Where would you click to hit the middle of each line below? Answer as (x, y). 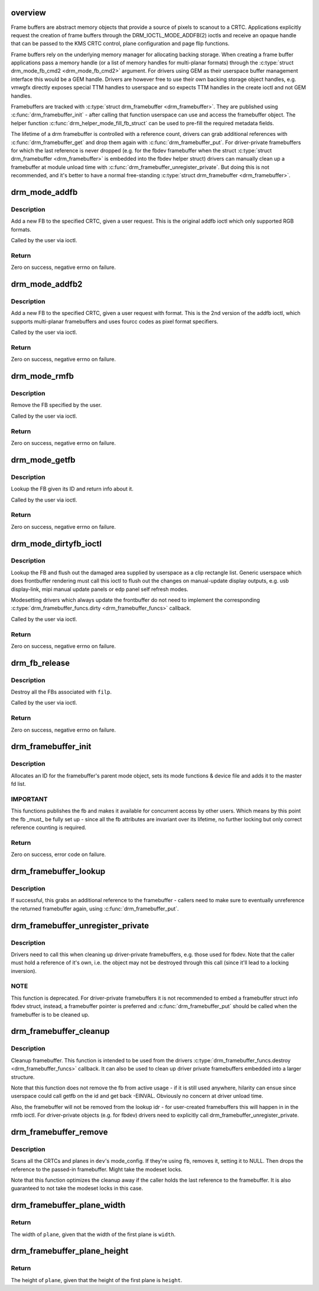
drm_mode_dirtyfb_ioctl (56, 544)
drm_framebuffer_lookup (58, 871)
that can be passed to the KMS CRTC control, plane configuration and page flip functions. (120, 44)
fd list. (19, 784)
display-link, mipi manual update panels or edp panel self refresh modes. (100, 589)
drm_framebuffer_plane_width (68, 1205)
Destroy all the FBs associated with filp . (61, 692)
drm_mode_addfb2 (47, 284)
